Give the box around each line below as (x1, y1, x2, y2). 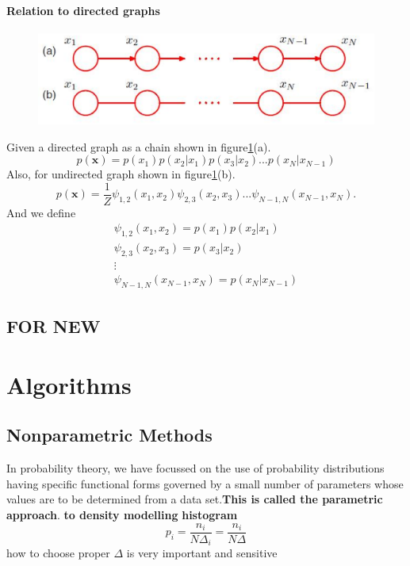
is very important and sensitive (126, 545, 278, 561)
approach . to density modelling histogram (6, 507, 238, 522)
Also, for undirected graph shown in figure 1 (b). (6, 166, 236, 182)
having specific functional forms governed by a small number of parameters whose (6, 475, 404, 491)
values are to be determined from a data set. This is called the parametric (6, 491, 383, 507)
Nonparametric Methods (6, 423, 213, 447)
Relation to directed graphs (6, 2, 160, 18)
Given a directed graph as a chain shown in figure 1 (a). (6, 138, 271, 155)
